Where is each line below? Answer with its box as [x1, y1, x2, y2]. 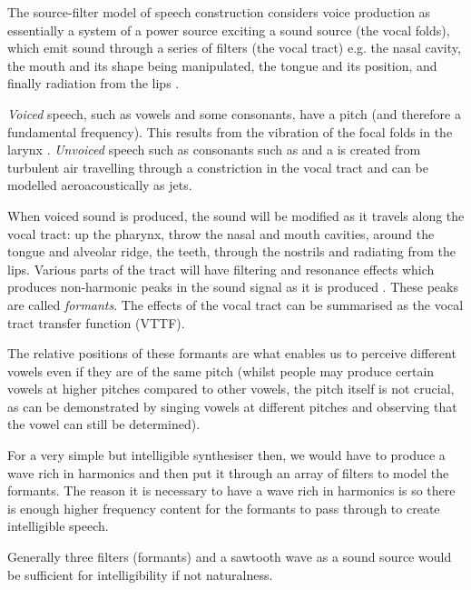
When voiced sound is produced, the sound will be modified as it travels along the [7, 205, 465, 225]
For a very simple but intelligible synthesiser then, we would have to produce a [7, 445, 446, 465]
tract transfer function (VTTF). [7, 313, 185, 332]
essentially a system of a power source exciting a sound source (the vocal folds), [7, 20, 450, 39]
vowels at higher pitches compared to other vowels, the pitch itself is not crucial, [7, 379, 455, 398]
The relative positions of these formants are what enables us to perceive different [7, 344, 456, 363]
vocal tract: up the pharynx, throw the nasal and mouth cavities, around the [7, 224, 435, 243]
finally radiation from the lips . [7, 74, 180, 93]
